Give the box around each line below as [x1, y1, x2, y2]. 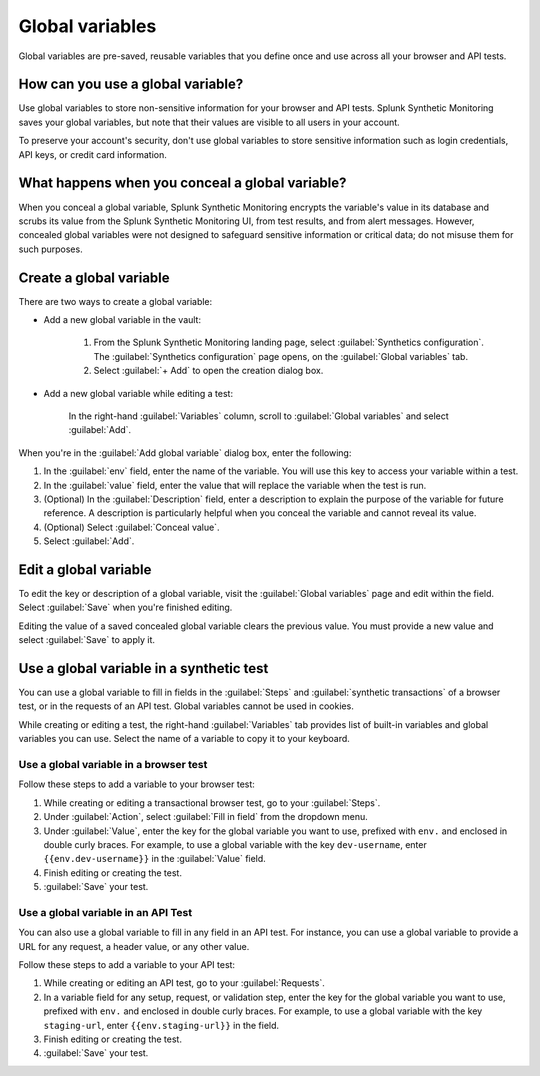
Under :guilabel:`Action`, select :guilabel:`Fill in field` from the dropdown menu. [43, 811, 369, 823]
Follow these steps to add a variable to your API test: [18, 959, 235, 971]
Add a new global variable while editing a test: [43, 387, 234, 399]
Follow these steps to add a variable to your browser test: [18, 778, 255, 790]
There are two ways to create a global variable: [18, 295, 213, 307]
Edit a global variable [18, 561, 152, 578]
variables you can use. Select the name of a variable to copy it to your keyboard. [18, 733, 350, 745]
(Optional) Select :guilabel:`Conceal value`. [43, 521, 220, 533]
